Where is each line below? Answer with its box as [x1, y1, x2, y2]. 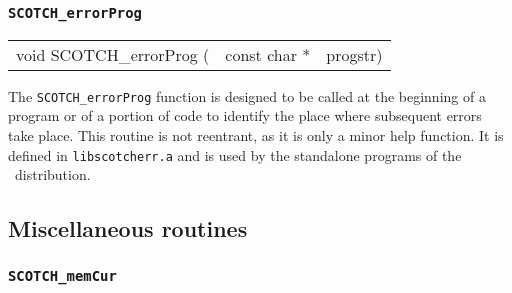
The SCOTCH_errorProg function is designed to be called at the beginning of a [8, 85, 486, 106]
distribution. [14, 164, 91, 185]
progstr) [326, 42, 383, 66]
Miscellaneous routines [8, 213, 248, 244]
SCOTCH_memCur [8, 267, 117, 284]
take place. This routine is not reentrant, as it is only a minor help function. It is [8, 125, 504, 146]
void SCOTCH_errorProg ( [16, 42, 210, 66]
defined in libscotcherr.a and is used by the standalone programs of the [8, 144, 462, 165]
